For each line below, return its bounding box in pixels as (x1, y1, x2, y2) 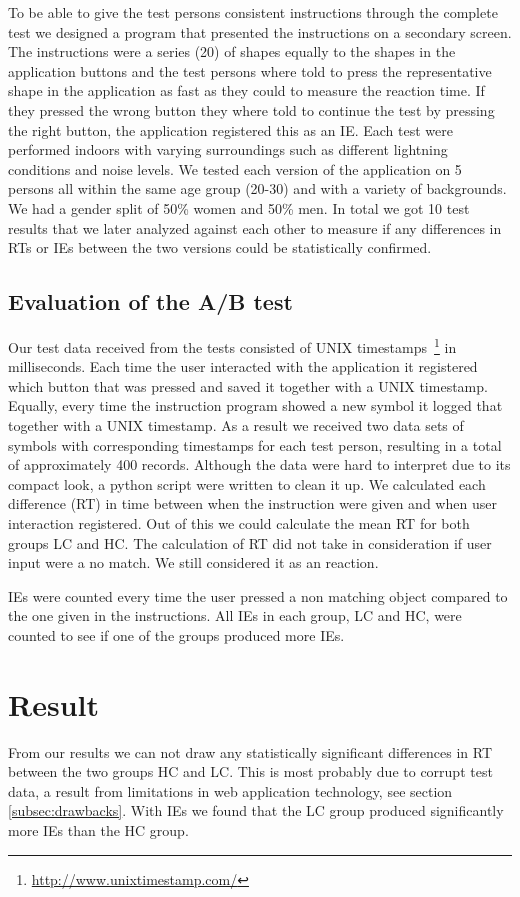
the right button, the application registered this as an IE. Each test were (8, 119, 453, 140)
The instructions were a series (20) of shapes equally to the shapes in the (8, 41, 456, 62)
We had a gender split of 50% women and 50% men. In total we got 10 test (8, 197, 470, 218)
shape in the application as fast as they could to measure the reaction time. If (8, 80, 485, 101)
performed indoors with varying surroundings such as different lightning (8, 139, 448, 160)
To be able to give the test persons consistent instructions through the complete (8, 2, 498, 22)
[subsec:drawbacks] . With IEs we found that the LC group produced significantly (8, 800, 504, 821)
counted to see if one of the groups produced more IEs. (8, 624, 345, 645)
